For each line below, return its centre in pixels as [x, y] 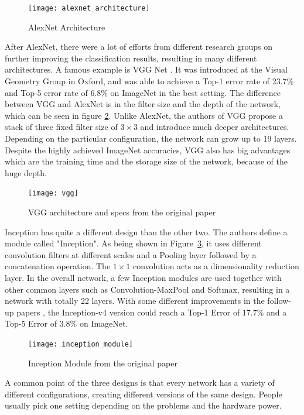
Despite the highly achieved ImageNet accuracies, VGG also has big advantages [148, 150]
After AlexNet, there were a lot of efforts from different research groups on [139, 47]
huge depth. [26, 172]
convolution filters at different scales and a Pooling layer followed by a [131, 254]
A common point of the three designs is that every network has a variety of [140, 383]
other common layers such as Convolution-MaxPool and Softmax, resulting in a [147, 289]
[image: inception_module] [81, 344]
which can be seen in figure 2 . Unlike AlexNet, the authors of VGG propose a [144, 115]
